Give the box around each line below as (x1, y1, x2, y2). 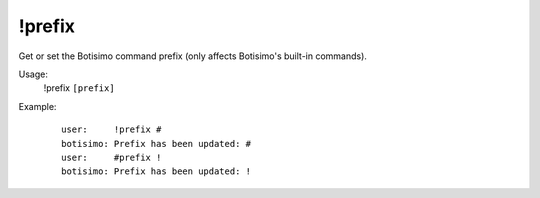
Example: (18, 100, 57, 112)
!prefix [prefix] (43, 82, 115, 94)
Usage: (18, 68, 49, 80)
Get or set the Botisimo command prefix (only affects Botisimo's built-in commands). (18, 50, 367, 62)
